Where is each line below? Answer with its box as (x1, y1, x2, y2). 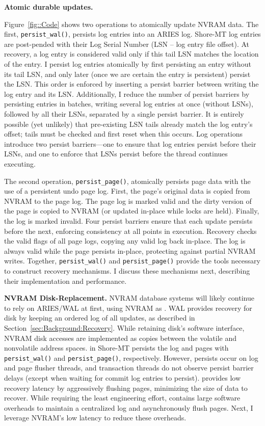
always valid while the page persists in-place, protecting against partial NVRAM (4, 245, 256, 256)
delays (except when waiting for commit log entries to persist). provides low (4, 372, 241, 383)
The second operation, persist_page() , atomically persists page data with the (4, 175, 251, 186)
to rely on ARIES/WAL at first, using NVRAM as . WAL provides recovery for (4, 302, 252, 313)
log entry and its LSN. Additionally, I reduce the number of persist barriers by (4, 88, 250, 99)
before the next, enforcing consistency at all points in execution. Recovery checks (4, 225, 257, 236)
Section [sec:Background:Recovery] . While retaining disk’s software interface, (4, 323, 245, 333)
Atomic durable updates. (4, 2, 93, 12)
